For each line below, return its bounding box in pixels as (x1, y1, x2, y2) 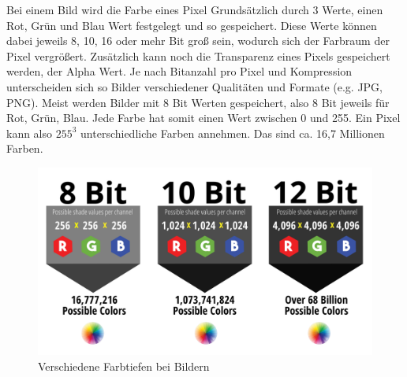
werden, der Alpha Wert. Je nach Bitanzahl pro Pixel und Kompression (6, 63, 353, 79)
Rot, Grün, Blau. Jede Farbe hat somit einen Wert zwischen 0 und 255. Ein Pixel (6, 109, 401, 126)
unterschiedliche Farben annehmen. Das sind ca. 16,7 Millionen (80, 124, 385, 141)
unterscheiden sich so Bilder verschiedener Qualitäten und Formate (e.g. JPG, (6, 78, 383, 94)
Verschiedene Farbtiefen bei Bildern (38, 358, 210, 375)
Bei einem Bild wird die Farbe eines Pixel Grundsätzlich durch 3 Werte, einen (6, 2, 383, 17)
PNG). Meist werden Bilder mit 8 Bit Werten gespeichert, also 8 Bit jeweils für (6, 94, 390, 110)
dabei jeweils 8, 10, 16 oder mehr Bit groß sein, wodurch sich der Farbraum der (6, 32, 390, 49)
